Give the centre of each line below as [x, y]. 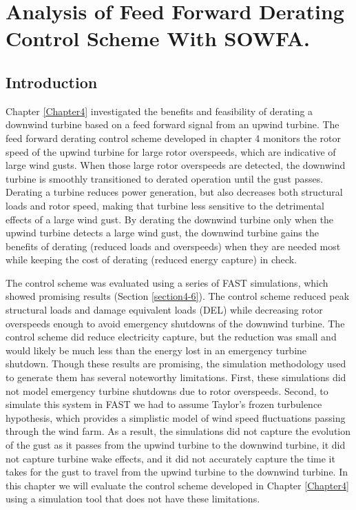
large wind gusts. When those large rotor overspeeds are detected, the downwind [176, 165]
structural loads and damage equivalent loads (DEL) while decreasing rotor [164, 310]
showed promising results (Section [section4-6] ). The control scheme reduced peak [178, 296]
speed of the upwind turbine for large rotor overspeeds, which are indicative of [171, 151]
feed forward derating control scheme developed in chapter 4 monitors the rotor [173, 137]
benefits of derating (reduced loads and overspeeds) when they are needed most [173, 246]
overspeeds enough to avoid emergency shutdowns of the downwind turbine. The [175, 323]
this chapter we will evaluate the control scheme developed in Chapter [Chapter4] [177, 485]
